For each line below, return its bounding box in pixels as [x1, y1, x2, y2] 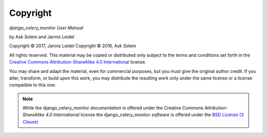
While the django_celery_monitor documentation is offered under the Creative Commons [22, 105, 203, 111]
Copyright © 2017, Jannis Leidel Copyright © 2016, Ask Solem [9, 43, 136, 49]
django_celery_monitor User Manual [9, 25, 84, 31]
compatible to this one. [9, 82, 57, 88]
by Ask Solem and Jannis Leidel [9, 34, 74, 40]
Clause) [22, 119, 39, 125]
